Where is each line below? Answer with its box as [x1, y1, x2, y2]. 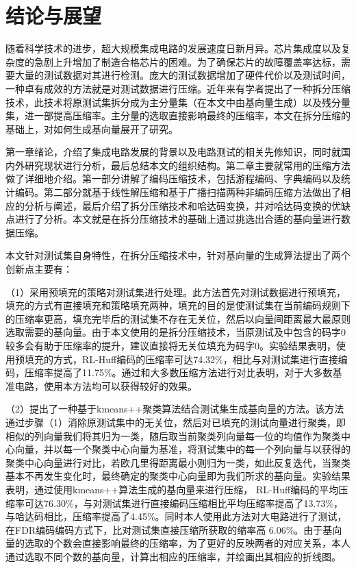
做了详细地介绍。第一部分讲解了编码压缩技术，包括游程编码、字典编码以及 [5, 171, 341, 186]
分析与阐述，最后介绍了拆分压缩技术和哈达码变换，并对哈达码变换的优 [24, 198, 341, 212]
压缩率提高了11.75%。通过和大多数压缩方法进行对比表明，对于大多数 [24, 365, 333, 380]
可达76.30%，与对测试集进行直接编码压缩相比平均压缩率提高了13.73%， [24, 495, 344, 510]
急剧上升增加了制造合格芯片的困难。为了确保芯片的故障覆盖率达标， [34, 54, 341, 69]
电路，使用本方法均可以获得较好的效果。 [14, 378, 197, 393]
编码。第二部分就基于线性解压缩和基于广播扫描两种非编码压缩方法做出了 [14, 185, 341, 199]
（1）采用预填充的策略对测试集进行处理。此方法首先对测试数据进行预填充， [5, 284, 346, 299]
